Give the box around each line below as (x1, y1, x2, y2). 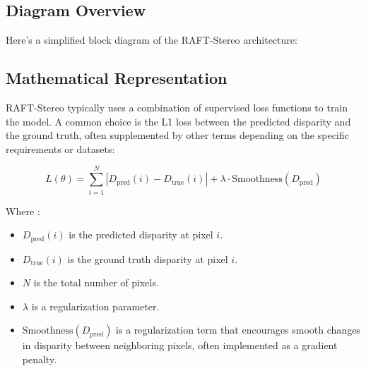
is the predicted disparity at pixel (69, 227, 213, 242)
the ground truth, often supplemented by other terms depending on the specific (6, 128, 349, 142)
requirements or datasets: (6, 141, 115, 156)
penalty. (22, 351, 57, 366)
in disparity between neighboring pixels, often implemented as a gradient (22, 338, 338, 353)
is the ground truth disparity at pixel (67, 251, 228, 266)
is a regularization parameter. (31, 298, 160, 313)
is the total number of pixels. (33, 275, 159, 290)
